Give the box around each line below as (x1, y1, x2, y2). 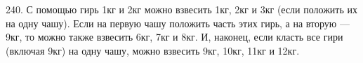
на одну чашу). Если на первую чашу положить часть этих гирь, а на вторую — (6, 15, 350, 30)
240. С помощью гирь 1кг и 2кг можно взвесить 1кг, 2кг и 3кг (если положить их (6, 2, 358, 16)
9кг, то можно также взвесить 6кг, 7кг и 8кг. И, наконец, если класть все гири (6, 29, 343, 44)
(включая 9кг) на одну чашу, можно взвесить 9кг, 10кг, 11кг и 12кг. (6, 43, 300, 57)
